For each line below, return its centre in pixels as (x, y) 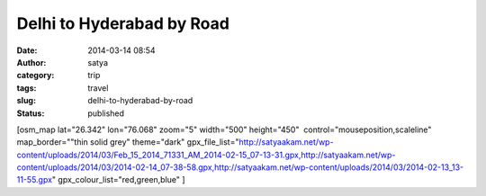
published (106, 113)
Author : (31, 62)
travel (98, 88)
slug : (26, 101)
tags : (27, 88)
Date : (27, 50)
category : (36, 76)
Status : (31, 113)
